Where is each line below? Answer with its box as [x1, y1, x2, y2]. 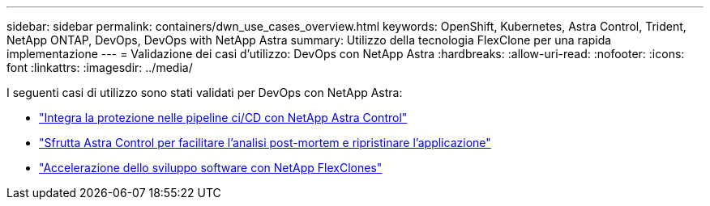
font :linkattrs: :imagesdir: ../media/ [6, 61, 193, 74]
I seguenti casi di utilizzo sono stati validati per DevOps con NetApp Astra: [6, 86, 403, 99]
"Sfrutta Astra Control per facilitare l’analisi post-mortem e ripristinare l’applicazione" [39, 136, 491, 149]
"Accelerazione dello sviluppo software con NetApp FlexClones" [39, 161, 383, 174]
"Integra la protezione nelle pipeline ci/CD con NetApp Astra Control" [39, 111, 408, 124]
